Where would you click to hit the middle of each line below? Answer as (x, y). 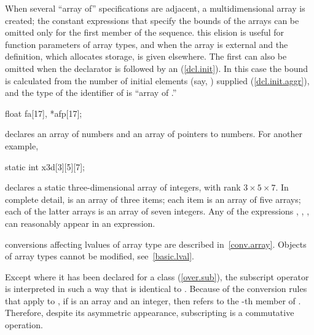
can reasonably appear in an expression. (80, 223)
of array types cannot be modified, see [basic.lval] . (100, 256)
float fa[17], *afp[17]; (44, 113)
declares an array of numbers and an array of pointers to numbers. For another (154, 134)
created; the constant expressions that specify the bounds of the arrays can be (152, 20)
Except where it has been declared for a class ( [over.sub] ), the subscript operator (157, 276)
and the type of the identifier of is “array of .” (91, 93)
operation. (24, 325)
